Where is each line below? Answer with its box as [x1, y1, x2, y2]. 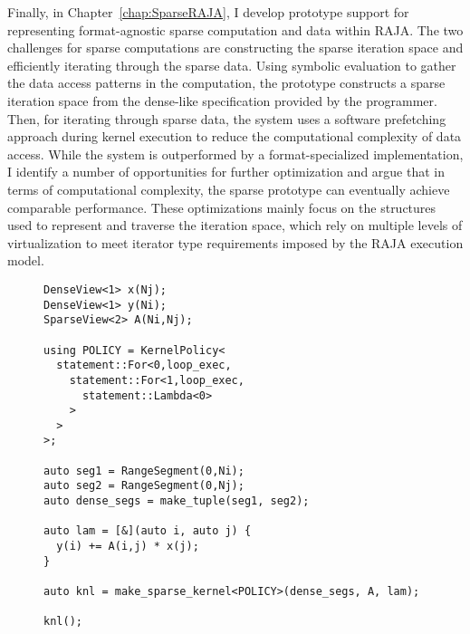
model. [7, 251, 44, 270]
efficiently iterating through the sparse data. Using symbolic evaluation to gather [7, 55, 456, 74]
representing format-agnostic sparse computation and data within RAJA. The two [7, 20, 464, 39]
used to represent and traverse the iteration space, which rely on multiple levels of [7, 216, 463, 235]
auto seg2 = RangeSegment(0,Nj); [43, 479, 245, 493]
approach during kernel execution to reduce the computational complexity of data [7, 127, 462, 146]
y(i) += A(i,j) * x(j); [56, 540, 199, 553]
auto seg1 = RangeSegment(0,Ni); [43, 464, 245, 477]
